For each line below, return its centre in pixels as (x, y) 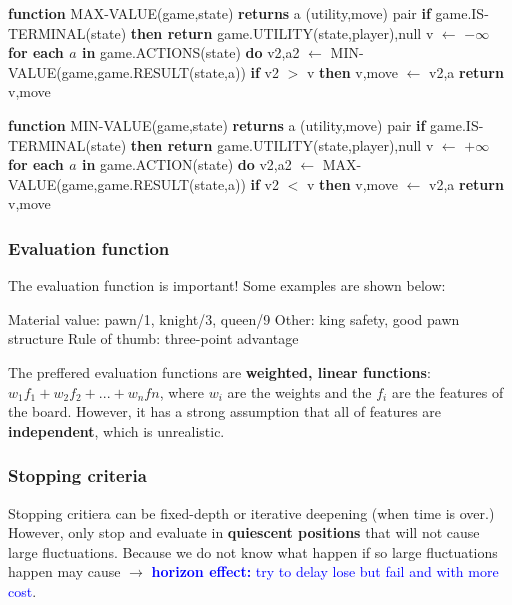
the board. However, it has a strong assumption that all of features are (225, 411)
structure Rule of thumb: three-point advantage (153, 338)
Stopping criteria (77, 475)
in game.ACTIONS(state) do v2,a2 (190, 52)
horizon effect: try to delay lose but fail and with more (325, 571)
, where (182, 391)
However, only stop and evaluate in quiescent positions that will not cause (244, 532)
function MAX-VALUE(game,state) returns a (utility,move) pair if (219, 13)
